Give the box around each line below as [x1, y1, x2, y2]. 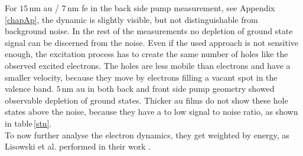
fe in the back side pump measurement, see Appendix [82, 2, 275, 14]
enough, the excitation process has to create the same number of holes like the [5, 48, 288, 60]
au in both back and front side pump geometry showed [76, 82, 275, 95]
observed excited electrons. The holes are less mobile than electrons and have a [5, 59, 291, 71]
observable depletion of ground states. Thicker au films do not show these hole [5, 94, 288, 106]
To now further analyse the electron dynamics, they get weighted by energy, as [5, 128, 289, 141]
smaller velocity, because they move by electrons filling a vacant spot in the [5, 71, 278, 83]
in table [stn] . [5, 117, 52, 129]
